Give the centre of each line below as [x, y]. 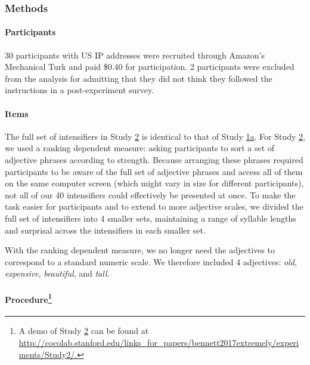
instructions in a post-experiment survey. [80, 90]
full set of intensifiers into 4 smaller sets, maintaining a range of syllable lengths [151, 218]
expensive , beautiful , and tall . [57, 273]
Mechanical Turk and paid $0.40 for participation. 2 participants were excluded [150, 67]
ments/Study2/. [48, 354]
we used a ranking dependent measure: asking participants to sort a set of [140, 148]
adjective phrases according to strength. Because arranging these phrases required [154, 160]
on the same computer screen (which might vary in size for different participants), [154, 183]
